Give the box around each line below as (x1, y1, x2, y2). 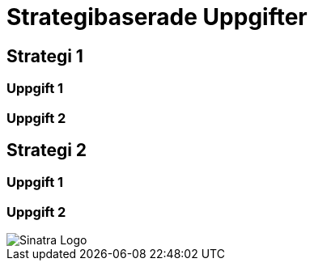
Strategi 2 (6, 139, 87, 160)
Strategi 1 (6, 45, 83, 66)
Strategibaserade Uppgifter (6, 3, 308, 31)
